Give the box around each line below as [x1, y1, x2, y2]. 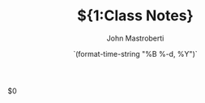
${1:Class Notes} [77, 6, 194, 25]
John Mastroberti [106, 33, 164, 43]
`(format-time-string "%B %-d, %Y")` [73, 49, 198, 58]
